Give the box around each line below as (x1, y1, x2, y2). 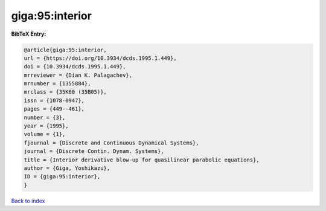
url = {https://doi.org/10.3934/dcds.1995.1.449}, (24, 54, 177, 62)
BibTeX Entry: (11, 30, 46, 37)
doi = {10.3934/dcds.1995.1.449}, (24, 63, 126, 70)
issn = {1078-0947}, (24, 97, 85, 104)
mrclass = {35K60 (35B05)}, (24, 88, 107, 96)
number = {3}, (24, 114, 66, 121)
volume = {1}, (24, 131, 66, 138)
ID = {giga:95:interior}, (24, 173, 101, 180)
